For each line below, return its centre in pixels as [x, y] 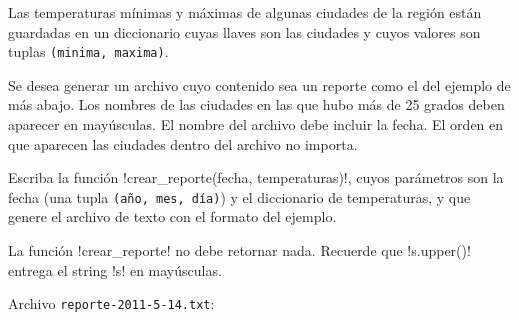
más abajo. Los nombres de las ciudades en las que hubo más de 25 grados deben [256, 104]
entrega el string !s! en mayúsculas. [115, 269]
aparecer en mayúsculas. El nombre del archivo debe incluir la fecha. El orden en [256, 124]
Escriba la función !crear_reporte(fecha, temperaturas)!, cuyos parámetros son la [256, 177]
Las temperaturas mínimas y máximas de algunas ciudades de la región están [245, 12]
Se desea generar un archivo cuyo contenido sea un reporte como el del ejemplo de [259, 84]
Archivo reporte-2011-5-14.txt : [111, 303]
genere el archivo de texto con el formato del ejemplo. [172, 216]
